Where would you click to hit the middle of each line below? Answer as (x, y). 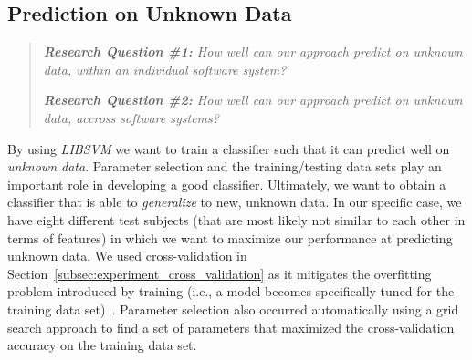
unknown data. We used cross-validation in (127, 256)
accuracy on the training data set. (102, 345)
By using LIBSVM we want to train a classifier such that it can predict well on (229, 148)
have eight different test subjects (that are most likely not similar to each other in (236, 219)
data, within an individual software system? (165, 69)
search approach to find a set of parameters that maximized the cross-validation (231, 327)
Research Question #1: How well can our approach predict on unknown (253, 51)
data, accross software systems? (131, 117)
